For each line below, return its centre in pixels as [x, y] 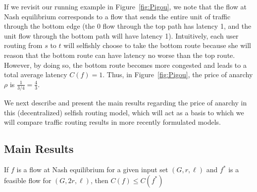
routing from [23, 45]
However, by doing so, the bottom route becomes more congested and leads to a [125, 65]
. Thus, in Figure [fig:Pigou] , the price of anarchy [178, 74]
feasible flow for [28, 180]
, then [99, 180]
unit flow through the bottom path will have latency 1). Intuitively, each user [121, 35]
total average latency [36, 74]
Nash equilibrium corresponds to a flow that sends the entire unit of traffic [117, 16]
